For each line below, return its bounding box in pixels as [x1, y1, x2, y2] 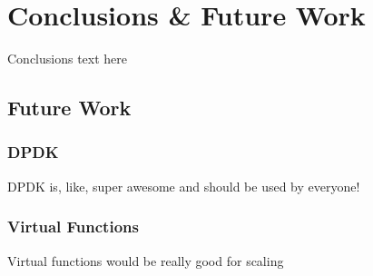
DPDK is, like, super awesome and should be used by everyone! [7, 176, 360, 195]
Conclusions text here [7, 49, 128, 68]
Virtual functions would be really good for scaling [7, 251, 284, 270]
